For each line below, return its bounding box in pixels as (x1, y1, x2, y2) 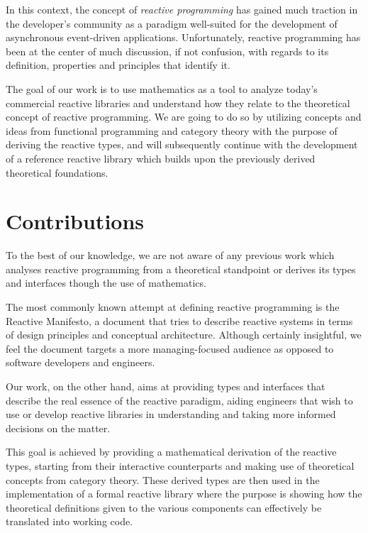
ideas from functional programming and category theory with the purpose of (6, 123, 338, 138)
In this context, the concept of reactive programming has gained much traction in (6, 2, 358, 16)
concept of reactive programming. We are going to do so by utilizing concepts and (6, 109, 362, 124)
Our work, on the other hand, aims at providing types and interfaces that (6, 379, 325, 393)
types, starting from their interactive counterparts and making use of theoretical (6, 458, 355, 473)
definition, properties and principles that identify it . (6, 57, 230, 72)
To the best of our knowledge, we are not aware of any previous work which (6, 248, 335, 263)
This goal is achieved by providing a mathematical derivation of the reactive (6, 444, 337, 459)
